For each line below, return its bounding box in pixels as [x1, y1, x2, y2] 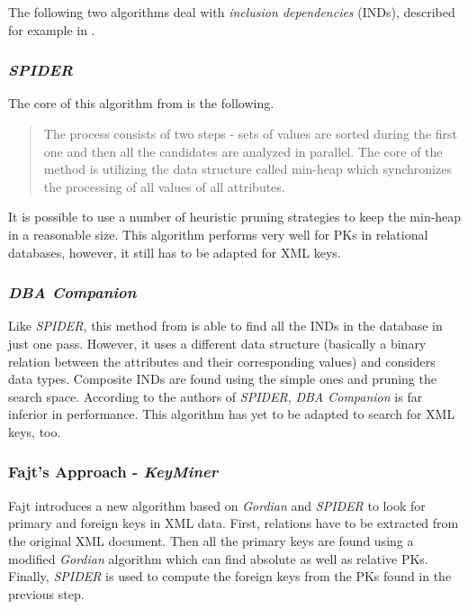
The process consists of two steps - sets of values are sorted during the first [43, 124, 457, 142]
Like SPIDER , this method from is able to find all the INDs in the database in [8, 316, 443, 335]
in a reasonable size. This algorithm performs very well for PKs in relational [8, 224, 428, 243]
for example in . [8, 20, 95, 39]
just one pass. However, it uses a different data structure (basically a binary [8, 333, 427, 352]
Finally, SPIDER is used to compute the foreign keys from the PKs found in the [8, 567, 452, 586]
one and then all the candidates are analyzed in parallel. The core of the [43, 141, 443, 160]
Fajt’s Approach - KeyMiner [8, 460, 218, 483]
